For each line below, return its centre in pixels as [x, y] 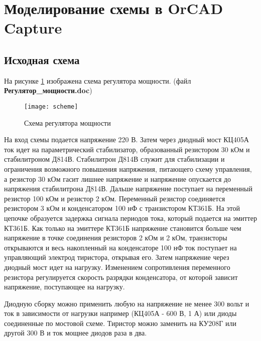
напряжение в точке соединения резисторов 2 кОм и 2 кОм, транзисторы [116, 238]
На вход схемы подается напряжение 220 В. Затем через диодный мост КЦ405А [126, 139]
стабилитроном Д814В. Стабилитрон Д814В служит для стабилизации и [114, 159]
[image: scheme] [51, 106]
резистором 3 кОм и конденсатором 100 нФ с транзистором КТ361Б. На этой [122, 208]
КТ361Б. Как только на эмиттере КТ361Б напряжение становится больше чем [123, 228]
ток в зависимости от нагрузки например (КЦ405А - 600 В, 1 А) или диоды [120, 313]
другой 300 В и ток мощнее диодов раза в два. [76, 333]
